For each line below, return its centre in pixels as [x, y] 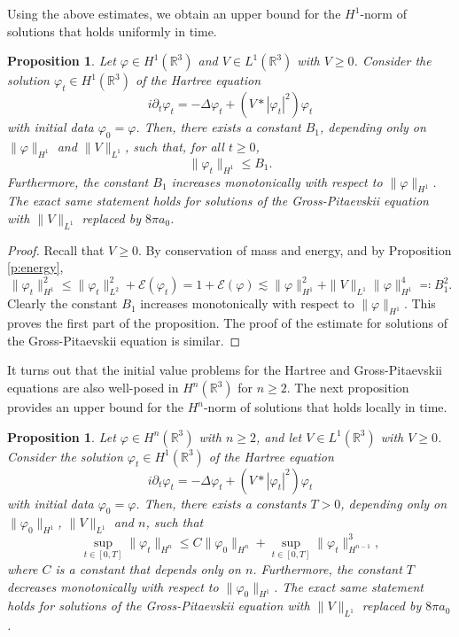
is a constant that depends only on [148, 568]
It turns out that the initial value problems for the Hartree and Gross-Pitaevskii [225, 370]
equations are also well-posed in [93, 388]
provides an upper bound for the [95, 407]
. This [420, 303]
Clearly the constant [62, 303]
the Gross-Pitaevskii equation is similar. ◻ [124, 340]
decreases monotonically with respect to [113, 586]
